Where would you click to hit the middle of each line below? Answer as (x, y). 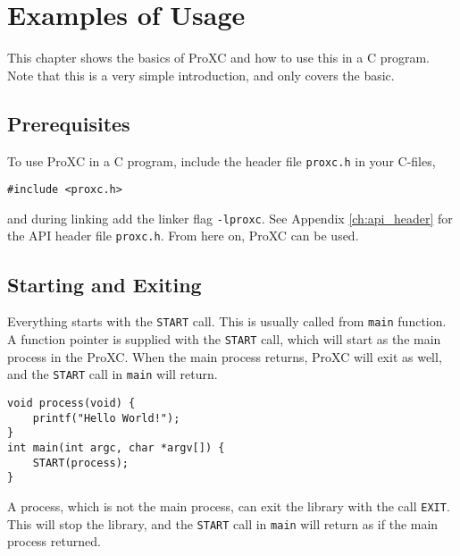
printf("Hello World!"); (106, 418)
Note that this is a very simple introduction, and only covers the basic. (201, 75)
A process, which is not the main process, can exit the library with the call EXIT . (229, 505)
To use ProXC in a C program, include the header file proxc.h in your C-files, (222, 160)
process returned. (54, 541)
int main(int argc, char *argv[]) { (116, 447)
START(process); (81, 463)
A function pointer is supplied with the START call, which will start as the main (224, 339)
